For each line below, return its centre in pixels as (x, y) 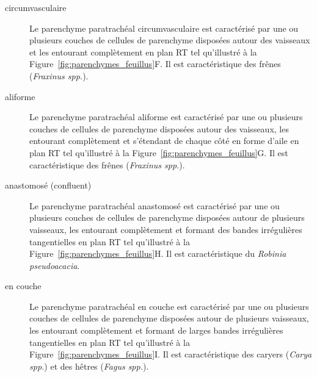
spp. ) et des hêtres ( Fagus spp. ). (89, 366)
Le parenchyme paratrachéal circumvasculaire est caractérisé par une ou (164, 28)
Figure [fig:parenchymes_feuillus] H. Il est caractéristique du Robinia (158, 253)
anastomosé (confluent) (48, 185)
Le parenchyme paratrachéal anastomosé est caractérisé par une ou (155, 205)
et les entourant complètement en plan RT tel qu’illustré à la (143, 52)
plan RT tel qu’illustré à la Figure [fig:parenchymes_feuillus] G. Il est (159, 152)
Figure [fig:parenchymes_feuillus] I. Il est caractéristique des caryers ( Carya (171, 354)
